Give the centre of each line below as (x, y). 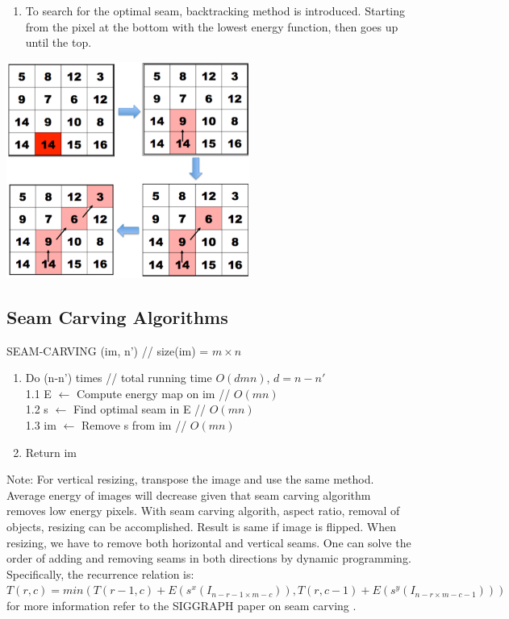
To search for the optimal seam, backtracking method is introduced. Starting (215, 10)
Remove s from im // (134, 425)
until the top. (58, 42)
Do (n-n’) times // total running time (119, 378)
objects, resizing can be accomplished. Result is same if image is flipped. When (201, 527)
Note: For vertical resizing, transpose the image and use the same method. (190, 479)
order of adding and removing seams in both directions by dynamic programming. (209, 558)
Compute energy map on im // (153, 393)
